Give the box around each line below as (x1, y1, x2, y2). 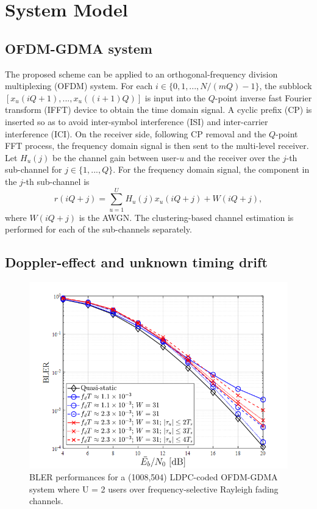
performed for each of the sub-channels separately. (5, 223, 192, 236)
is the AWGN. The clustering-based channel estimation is (79, 211, 294, 223)
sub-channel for (5, 163, 62, 176)
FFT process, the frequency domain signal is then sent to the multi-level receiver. (5, 139, 309, 152)
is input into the (144, 91, 206, 104)
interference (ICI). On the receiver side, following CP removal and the (5, 127, 266, 140)
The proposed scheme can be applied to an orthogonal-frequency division (5, 67, 278, 80)
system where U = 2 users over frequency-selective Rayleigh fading (29, 482, 279, 495)
